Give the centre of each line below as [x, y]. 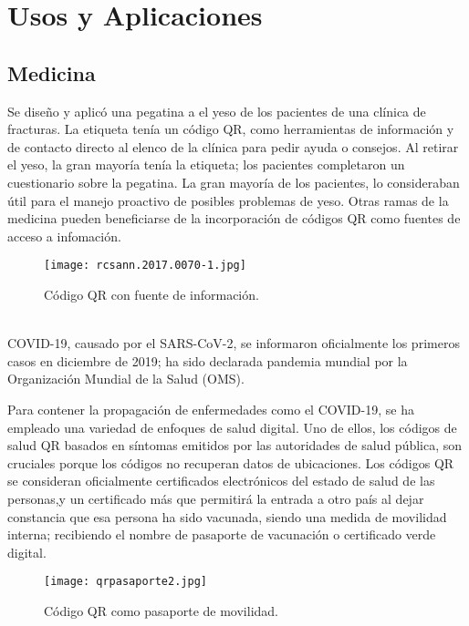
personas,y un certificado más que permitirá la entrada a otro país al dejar [216, 498]
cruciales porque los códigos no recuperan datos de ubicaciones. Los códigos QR [231, 462]
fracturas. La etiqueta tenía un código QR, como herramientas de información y [231, 129]
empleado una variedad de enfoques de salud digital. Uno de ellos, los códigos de [232, 427]
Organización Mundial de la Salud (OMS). [126, 379]
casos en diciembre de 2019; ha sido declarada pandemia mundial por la [208, 360]
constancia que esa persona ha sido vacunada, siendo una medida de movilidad [227, 516]
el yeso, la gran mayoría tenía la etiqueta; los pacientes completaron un [206, 164]
